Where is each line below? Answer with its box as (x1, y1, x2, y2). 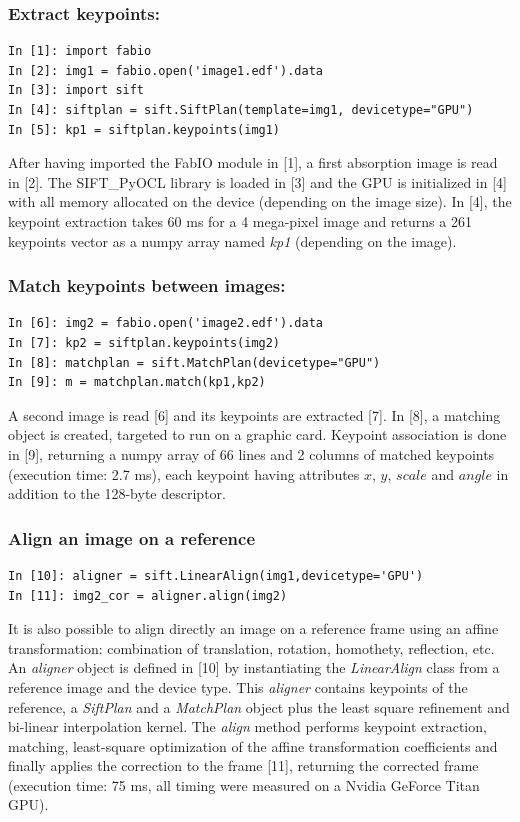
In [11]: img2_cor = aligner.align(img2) (8, 588, 288, 603)
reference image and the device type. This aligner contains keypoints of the (8, 676, 468, 697)
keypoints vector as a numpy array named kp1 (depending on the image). (8, 230, 457, 251)
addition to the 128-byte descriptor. (8, 483, 226, 504)
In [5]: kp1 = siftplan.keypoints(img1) (8, 122, 281, 137)
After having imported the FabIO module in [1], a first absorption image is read (8, 152, 498, 173)
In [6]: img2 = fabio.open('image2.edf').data (8, 316, 323, 331)
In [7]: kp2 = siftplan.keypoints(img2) (8, 335, 281, 350)
